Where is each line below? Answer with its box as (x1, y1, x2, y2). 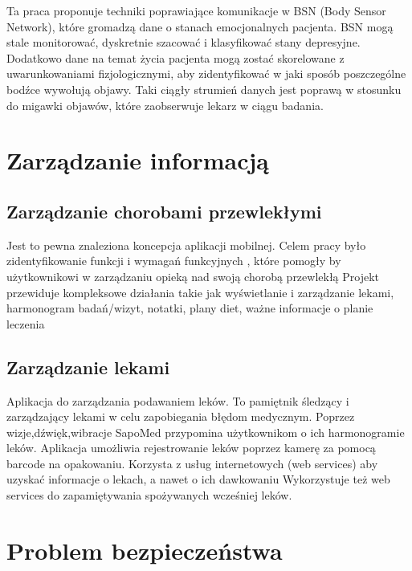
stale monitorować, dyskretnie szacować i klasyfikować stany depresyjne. (6, 34, 361, 51)
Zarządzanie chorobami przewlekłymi (6, 198, 322, 223)
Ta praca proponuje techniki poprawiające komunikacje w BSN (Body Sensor (6, 2, 386, 18)
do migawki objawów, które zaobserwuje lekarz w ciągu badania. (6, 96, 324, 113)
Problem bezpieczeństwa (6, 533, 283, 566)
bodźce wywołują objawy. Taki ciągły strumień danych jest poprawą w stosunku (6, 80, 402, 97)
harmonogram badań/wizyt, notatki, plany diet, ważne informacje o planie (6, 300, 373, 316)
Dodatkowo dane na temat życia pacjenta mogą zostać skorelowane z (6, 49, 345, 66)
